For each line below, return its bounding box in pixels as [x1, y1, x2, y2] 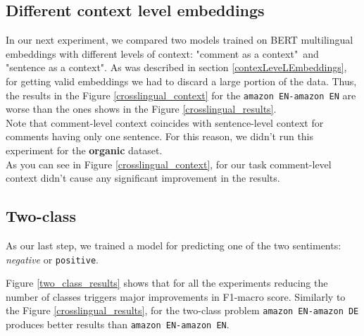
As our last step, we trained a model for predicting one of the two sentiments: [6, 238, 341, 252]
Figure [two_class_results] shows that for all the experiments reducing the [6, 275, 328, 290]
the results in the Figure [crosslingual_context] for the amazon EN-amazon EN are [6, 87, 356, 102]
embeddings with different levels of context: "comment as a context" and [6, 46, 319, 61]
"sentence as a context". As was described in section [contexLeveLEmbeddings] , [6, 60, 347, 75]
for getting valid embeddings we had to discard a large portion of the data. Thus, [6, 73, 357, 88]
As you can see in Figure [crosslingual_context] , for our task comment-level [6, 156, 332, 171]
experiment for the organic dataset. [6, 143, 163, 158]
